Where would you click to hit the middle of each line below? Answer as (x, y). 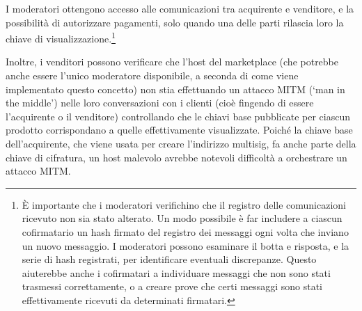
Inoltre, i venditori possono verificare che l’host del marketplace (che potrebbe (172, 62)
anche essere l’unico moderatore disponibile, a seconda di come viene (152, 75)
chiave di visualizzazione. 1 (61, 37)
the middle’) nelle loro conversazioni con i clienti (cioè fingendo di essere (160, 103)
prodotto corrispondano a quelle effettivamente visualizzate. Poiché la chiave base (179, 130)
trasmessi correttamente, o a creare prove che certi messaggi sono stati (172, 286)
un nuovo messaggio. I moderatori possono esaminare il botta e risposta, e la (186, 245)
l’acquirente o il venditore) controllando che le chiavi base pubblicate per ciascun (178, 116)
